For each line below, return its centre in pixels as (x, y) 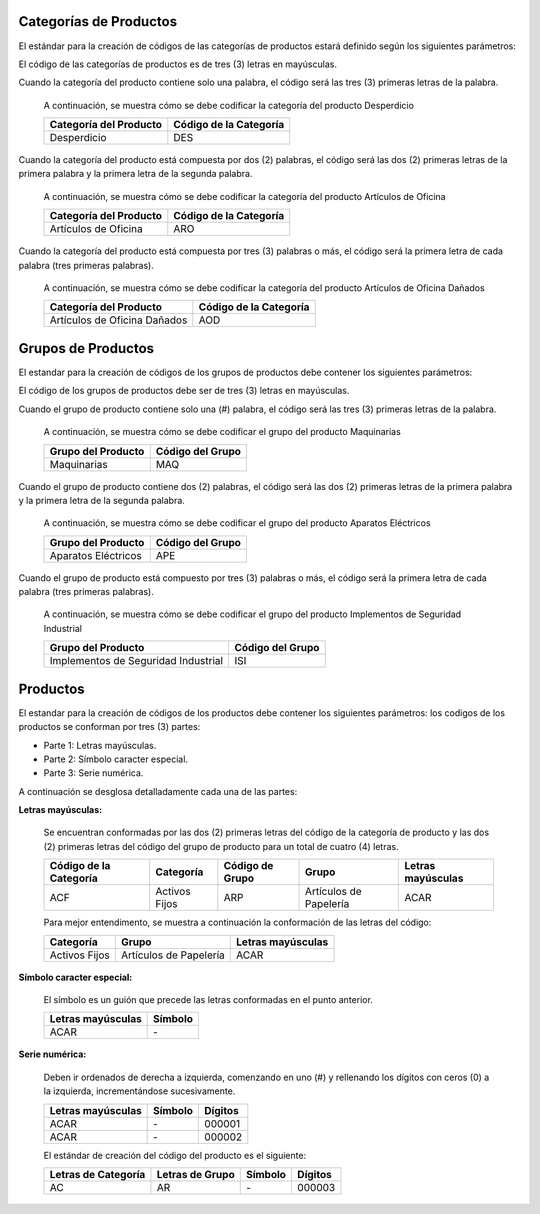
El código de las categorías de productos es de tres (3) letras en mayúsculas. (177, 64)
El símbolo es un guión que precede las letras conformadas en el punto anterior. (208, 1000)
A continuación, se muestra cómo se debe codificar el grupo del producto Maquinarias (222, 432)
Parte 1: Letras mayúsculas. (100, 745)
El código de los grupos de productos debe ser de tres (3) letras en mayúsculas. (184, 391)
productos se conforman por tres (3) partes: (109, 727)
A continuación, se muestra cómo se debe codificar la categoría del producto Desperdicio (229, 105)
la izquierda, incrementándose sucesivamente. (139, 1091)
